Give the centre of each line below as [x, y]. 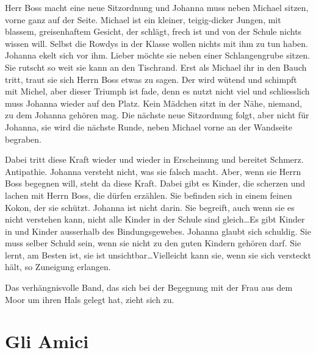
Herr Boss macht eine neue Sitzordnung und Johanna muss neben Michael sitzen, [157, 7]
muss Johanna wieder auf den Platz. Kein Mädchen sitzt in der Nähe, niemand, [154, 103]
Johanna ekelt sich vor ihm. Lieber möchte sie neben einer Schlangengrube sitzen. [158, 55]
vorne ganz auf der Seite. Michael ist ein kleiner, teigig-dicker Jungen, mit [143, 19]
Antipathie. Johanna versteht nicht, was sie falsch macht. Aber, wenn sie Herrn [153, 171]
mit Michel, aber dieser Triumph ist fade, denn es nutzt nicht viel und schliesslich [157, 91]
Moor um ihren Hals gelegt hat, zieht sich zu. [90, 299]
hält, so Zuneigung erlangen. [58, 267]
